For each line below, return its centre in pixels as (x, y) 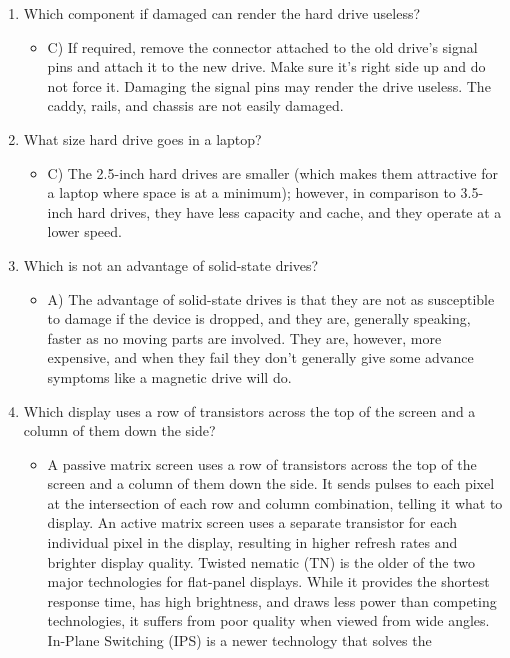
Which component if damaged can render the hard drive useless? (222, 13)
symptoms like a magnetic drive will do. (169, 376)
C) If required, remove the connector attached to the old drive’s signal (262, 46)
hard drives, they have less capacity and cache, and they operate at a (289, 211)
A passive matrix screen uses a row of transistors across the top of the (262, 463)
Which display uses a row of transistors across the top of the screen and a (249, 410)
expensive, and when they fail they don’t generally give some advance (260, 357)
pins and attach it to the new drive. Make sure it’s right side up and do (266, 66)
